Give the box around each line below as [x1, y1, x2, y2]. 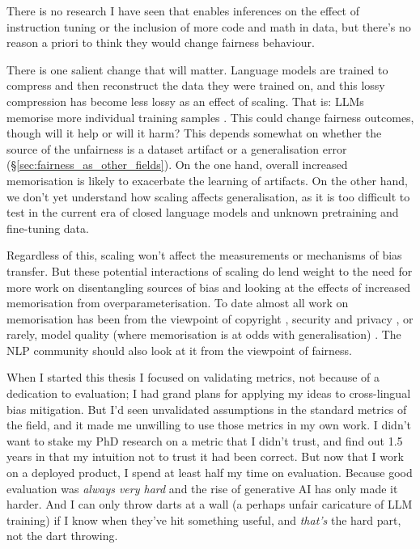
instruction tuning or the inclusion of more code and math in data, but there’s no [6, 18, 411, 35]
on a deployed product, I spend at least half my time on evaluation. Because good [6, 464, 413, 481]
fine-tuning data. [6, 219, 89, 236]
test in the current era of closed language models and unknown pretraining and [6, 204, 399, 221]
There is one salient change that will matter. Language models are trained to [6, 61, 388, 78]
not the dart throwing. [6, 527, 118, 544]
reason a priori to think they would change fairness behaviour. [6, 34, 315, 51]
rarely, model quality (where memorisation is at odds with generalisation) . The [6, 326, 401, 343]
